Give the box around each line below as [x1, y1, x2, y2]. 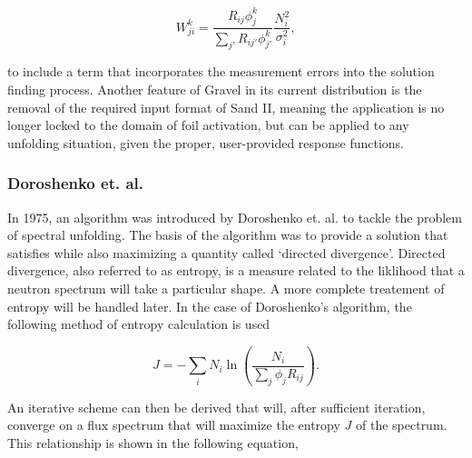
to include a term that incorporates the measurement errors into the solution [7, 62, 435, 81]
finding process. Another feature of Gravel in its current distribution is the [7, 80, 422, 99]
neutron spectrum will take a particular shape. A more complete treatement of [7, 279, 445, 298]
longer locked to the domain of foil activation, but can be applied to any [7, 115, 409, 134]
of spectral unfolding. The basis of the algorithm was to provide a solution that [7, 225, 448, 244]
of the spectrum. [356, 415, 447, 434]
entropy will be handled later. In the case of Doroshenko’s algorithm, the [7, 296, 412, 315]
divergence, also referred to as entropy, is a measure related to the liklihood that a [7, 261, 465, 280]
